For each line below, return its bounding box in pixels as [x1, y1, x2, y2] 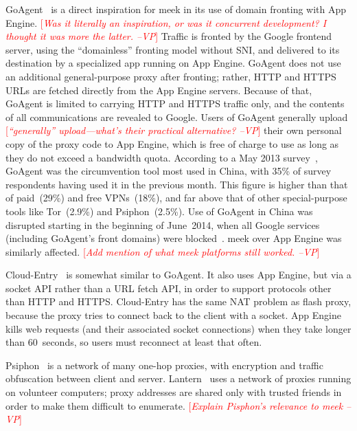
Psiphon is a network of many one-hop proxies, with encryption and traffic [5, 357, 323, 372]
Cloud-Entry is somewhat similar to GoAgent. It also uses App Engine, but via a [5, 267, 352, 282]
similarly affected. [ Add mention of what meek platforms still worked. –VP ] [5, 244, 320, 258]
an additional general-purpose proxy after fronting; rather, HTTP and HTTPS [5, 69, 336, 83]
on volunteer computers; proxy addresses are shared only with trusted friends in [5, 385, 342, 399]
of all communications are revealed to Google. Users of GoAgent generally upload [5, 109, 348, 124]
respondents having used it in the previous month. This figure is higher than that [5, 177, 348, 191]
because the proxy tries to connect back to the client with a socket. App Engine [5, 308, 341, 322]
